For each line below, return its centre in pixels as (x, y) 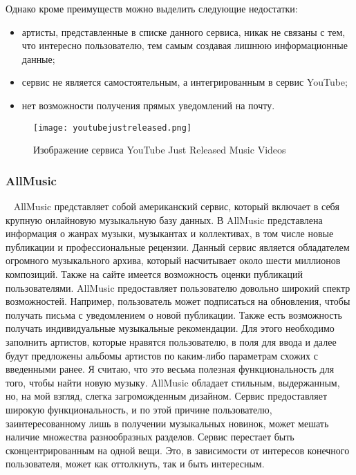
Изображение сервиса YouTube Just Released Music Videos (160, 150)
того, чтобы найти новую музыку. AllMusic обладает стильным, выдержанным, (173, 382)
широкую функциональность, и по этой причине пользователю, (139, 409)
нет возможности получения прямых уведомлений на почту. (148, 105)
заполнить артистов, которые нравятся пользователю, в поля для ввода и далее (171, 341)
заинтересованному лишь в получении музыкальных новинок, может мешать (167, 423)
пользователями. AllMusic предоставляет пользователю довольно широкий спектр (178, 287)
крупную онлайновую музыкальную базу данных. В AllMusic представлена (164, 220)
